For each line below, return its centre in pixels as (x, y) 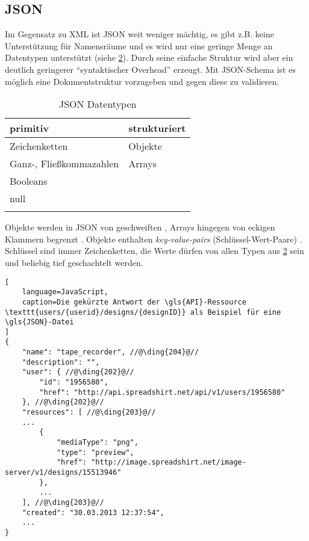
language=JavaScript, (65, 292)
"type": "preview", (95, 452)
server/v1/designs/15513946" (63, 473)
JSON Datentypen (98, 104)
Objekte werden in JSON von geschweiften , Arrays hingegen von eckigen (140, 227)
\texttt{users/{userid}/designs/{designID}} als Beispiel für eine (143, 312)
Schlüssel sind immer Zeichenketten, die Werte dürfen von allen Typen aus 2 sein (154, 251)
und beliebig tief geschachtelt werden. (74, 262)
